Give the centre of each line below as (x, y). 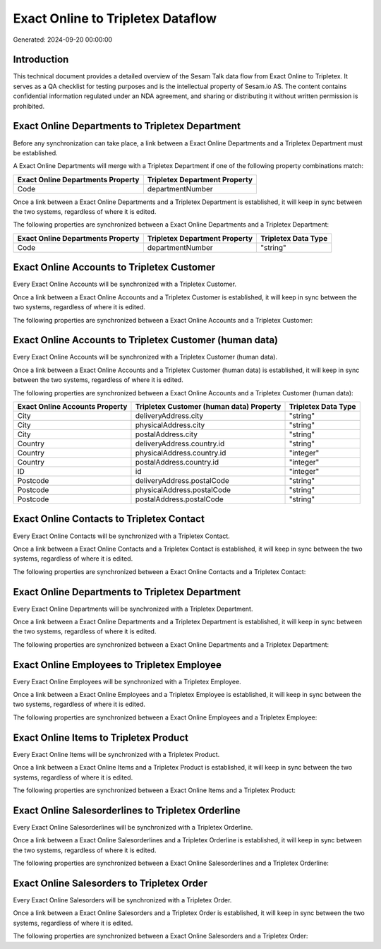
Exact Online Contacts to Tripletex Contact (109, 519)
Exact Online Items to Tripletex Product (101, 738)
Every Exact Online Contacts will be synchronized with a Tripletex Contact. (122, 536)
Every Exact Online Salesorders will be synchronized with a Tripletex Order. (122, 900)
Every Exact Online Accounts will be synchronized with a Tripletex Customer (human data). (145, 357)
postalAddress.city (166, 434)
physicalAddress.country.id (181, 453)
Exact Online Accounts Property (72, 407)
